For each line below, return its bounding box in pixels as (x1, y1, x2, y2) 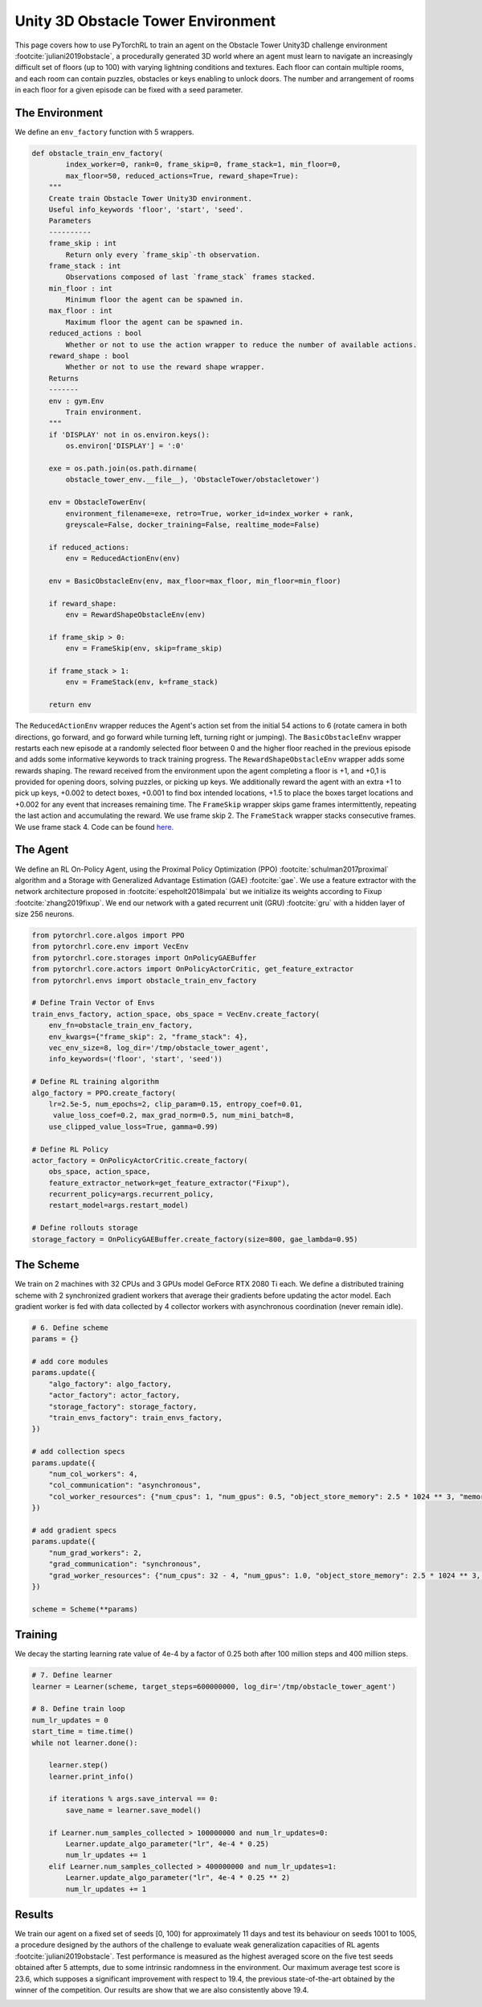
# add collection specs (31, 1447, 126, 1456)
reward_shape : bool (48, 351, 130, 361)
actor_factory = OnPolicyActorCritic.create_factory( (31, 1155, 248, 1165)
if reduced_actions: (48, 543, 130, 552)
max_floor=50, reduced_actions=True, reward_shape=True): (65, 171, 299, 180)
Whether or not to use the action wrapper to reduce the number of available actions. (65, 340, 418, 349)
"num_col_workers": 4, (48, 1469, 138, 1479)
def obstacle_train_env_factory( (31, 149, 164, 158)
